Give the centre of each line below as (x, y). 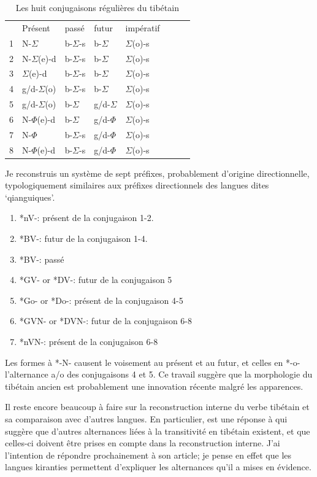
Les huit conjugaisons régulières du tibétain (97, 7)
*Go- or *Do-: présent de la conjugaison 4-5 (101, 300)
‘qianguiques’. (30, 197)
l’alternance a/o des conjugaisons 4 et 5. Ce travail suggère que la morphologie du (159, 374)
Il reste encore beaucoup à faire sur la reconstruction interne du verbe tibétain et (157, 407)
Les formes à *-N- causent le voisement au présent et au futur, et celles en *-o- (153, 362)
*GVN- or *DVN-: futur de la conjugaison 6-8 (106, 321)
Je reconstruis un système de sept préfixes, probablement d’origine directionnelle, (157, 173)
